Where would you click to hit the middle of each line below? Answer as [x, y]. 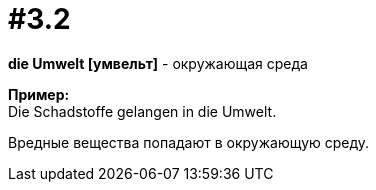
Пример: [39, 94]
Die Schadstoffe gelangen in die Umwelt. [142, 111]
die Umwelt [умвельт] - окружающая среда [158, 63]
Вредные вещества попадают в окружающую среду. [189, 142]
